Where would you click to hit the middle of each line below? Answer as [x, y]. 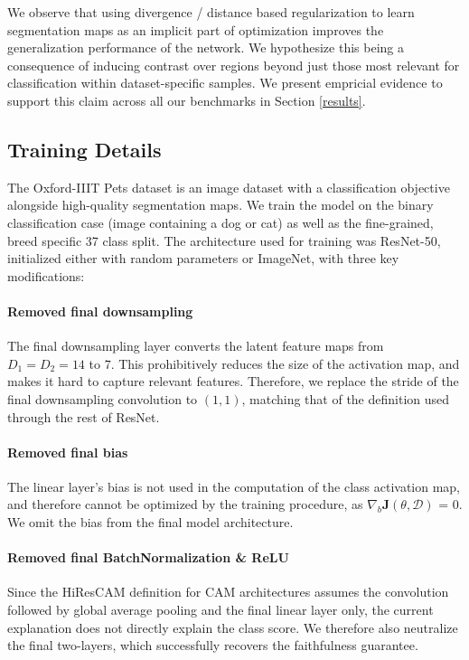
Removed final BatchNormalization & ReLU [148, 557]
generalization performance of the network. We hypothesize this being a [206, 47]
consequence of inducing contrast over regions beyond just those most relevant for [234, 65]
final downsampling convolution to [103, 398]
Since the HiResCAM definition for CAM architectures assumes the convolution [228, 592]
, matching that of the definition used [346, 398]
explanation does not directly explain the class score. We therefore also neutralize [233, 627]
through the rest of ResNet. [84, 416]
